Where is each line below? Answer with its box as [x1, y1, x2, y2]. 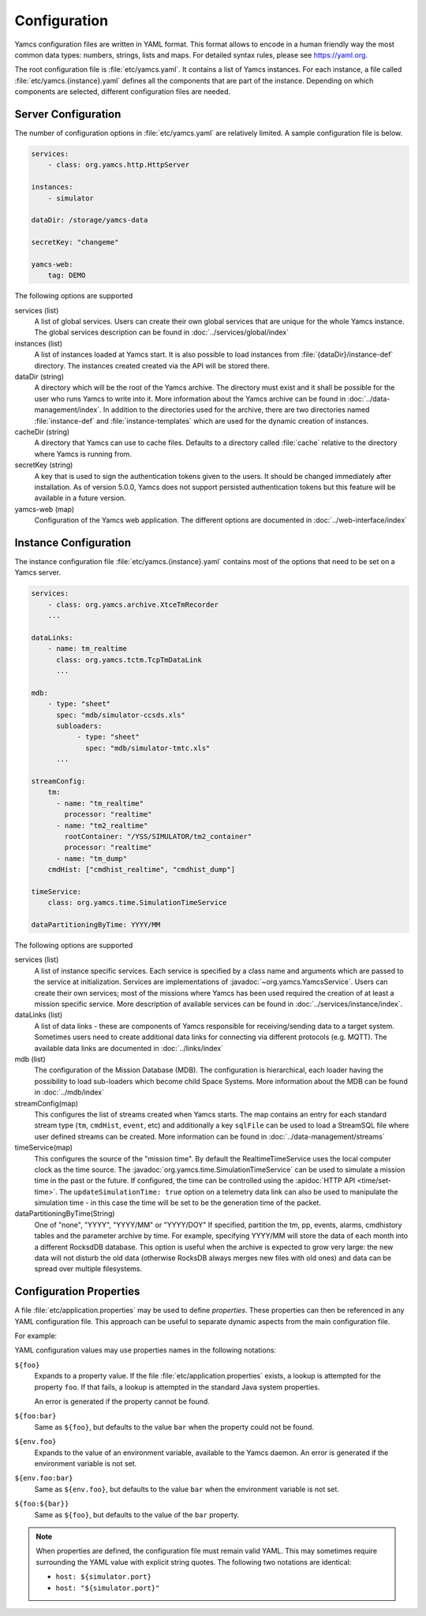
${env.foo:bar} [14, 1474, 74, 1483]
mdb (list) [14, 1054, 47, 1064]
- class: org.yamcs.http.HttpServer [47, 160, 189, 170]
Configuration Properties [14, 1285, 140, 1298]
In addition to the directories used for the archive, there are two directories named [103, 405, 370, 414]
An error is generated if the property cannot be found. [34, 1397, 211, 1406]
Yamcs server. [14, 568, 62, 578]
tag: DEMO [47, 271, 86, 280]
